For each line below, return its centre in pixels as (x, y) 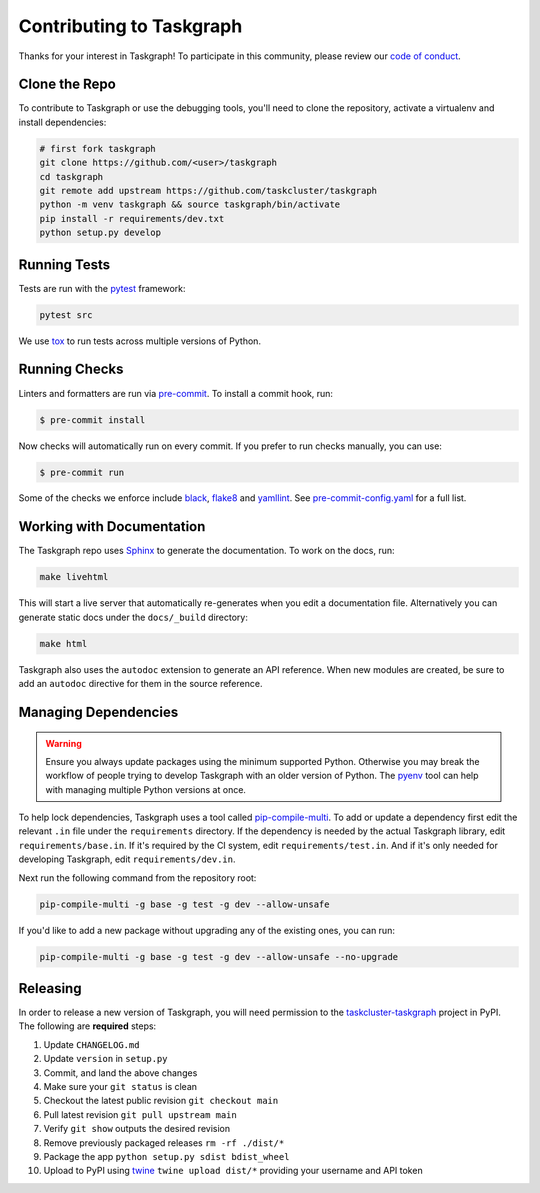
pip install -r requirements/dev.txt (132, 218)
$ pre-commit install (92, 419)
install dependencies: (62, 122)
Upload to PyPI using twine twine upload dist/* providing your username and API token (233, 1171)
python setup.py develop (100, 233)
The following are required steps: (87, 1026)
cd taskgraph (71, 176)
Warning (63, 743)
